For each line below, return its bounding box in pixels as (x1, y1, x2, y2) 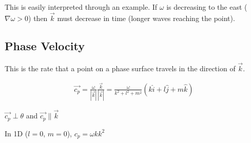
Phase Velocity (5, 37, 85, 53)
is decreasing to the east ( (166, 2, 247, 12)
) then (28, 12, 48, 23)
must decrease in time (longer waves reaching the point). (57, 12, 235, 23)
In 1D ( (5, 128, 28, 138)
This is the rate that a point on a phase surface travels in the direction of (5, 63, 236, 73)
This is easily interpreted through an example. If (5, 2, 158, 12)
